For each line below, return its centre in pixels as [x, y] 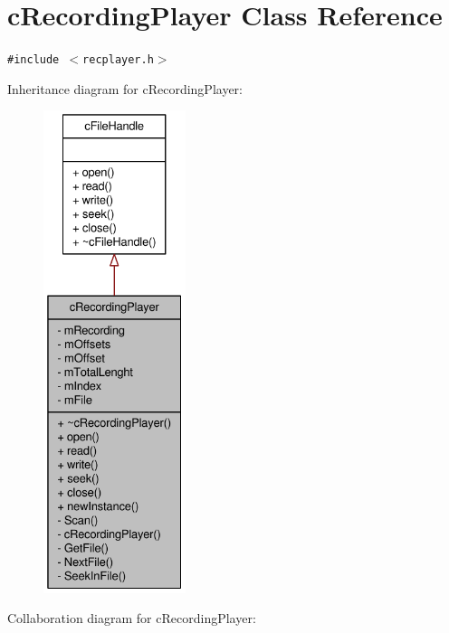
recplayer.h [118, 60]
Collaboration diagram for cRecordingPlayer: [132, 618]
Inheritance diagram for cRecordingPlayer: [125, 88]
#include [33, 60]
